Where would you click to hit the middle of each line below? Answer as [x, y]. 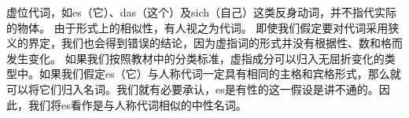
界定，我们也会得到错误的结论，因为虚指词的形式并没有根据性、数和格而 [215, 43]
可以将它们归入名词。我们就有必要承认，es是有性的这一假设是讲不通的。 [193, 88]
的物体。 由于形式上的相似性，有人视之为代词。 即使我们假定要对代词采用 [197, 27]
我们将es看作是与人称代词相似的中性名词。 [137, 104]
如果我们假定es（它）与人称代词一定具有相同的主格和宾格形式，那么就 [220, 74]
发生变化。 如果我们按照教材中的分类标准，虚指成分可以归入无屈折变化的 [195, 58]
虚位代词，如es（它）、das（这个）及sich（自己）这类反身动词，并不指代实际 [202, 12]
